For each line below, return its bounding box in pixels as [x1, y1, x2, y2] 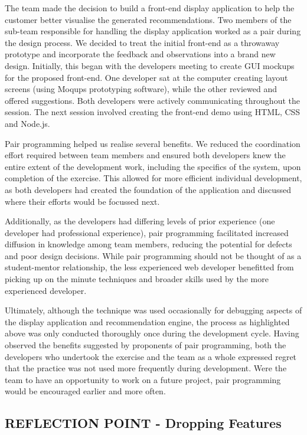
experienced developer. [5, 284, 87, 296]
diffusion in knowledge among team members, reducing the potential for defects [5, 238, 292, 250]
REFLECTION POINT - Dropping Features [5, 414, 282, 432]
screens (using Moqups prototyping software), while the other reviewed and [5, 83, 277, 95]
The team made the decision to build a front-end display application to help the [5, 2, 295, 14]
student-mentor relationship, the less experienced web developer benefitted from [5, 261, 294, 273]
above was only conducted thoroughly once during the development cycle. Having [5, 327, 299, 339]
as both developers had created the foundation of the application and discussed [5, 183, 292, 195]
